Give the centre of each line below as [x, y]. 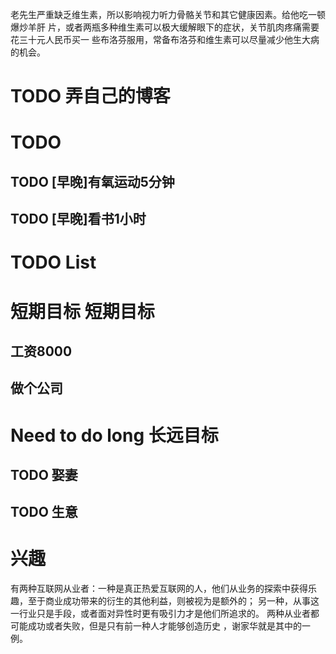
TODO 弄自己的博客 [90, 96]
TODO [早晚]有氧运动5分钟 [92, 181]
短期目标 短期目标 [82, 311]
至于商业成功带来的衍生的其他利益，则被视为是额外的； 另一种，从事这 [173, 601]
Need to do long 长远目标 [114, 435]
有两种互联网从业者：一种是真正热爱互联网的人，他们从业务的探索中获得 [159, 589]
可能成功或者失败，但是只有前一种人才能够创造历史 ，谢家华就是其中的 [156, 626]
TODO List [53, 262]
